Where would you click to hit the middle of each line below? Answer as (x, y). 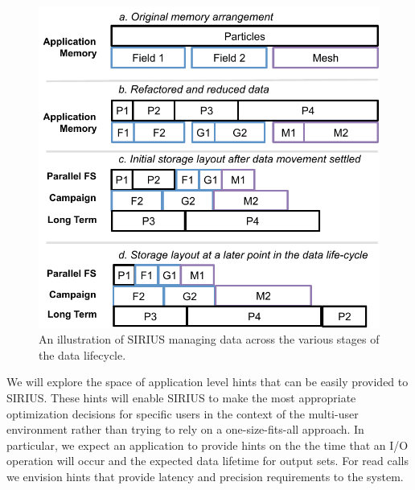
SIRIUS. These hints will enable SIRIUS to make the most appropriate (181, 397)
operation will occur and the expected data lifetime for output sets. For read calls (207, 461)
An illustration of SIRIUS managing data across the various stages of (209, 339)
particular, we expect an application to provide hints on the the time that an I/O (207, 445)
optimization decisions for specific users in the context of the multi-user (183, 413)
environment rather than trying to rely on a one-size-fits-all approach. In (185, 429)
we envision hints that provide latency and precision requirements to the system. (205, 476)
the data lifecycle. (82, 354)
